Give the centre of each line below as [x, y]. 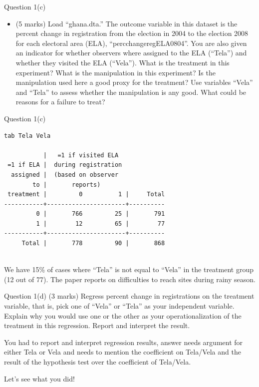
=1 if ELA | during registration [65, 165]
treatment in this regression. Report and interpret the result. [97, 325]
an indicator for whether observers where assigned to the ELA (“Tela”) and [131, 53]
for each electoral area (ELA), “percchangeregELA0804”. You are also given [131, 43]
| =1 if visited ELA [81, 155]
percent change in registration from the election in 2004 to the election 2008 [132, 33]
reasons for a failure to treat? [60, 102]
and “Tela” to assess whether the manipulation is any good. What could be [131, 92]
